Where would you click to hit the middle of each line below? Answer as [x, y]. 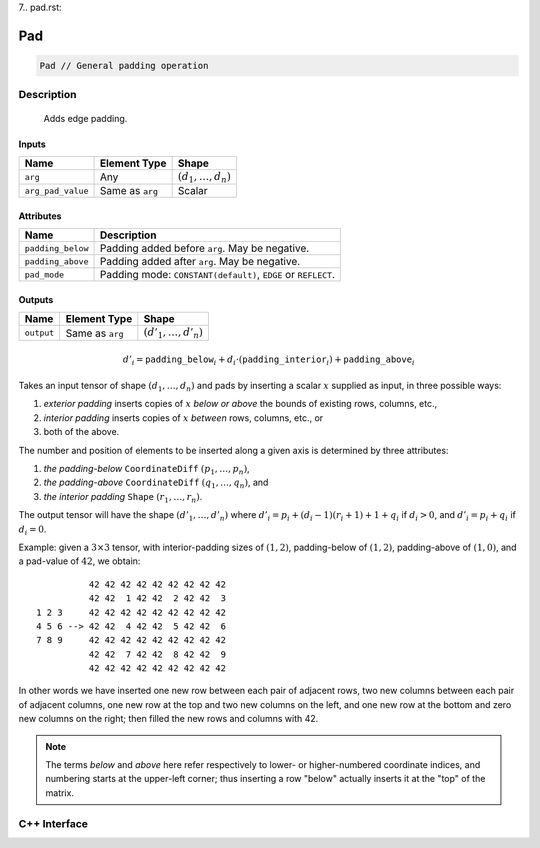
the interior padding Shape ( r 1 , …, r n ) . [123, 497]
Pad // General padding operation [124, 65]
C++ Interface [53, 823]
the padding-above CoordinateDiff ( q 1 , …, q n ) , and [156, 483]
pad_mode [44, 274]
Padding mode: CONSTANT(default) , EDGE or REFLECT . [217, 275]
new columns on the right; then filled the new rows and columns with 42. [168, 719]
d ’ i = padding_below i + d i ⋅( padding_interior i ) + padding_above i [268, 360]
